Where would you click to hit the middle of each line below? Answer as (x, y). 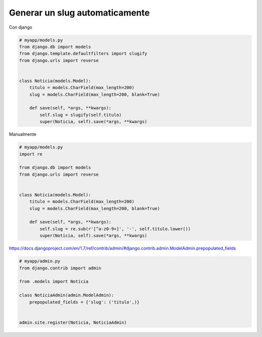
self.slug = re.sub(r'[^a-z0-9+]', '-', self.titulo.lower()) (115, 229)
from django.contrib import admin (60, 268)
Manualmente (23, 134)
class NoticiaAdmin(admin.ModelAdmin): (66, 295)
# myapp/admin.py (40, 261)
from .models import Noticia (54, 282)
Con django (21, 27)
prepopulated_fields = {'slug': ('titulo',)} (84, 302)
